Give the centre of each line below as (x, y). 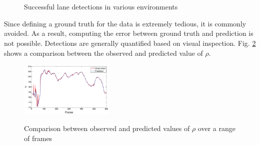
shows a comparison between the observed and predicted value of (103, 53)
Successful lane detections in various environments (101, 7)
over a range (216, 128)
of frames (38, 138)
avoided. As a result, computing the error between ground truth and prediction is (129, 33)
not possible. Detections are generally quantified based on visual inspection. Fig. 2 (130, 43)
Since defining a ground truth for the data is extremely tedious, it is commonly (125, 23)
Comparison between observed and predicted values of (107, 128)
